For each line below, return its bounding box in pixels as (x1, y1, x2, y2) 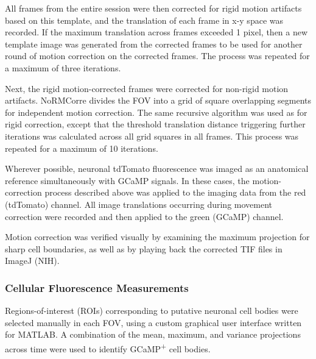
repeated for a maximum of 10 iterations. (5, 141, 158, 154)
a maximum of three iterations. (5, 61, 121, 74)
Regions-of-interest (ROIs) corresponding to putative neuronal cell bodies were (5, 304, 298, 317)
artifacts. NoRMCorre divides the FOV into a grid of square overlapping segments (5, 94, 312, 107)
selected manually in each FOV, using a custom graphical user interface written (5, 316, 302, 329)
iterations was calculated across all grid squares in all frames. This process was (5, 129, 299, 142)
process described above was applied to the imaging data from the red (44, 186, 306, 199)
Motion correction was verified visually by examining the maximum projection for (5, 230, 310, 243)
